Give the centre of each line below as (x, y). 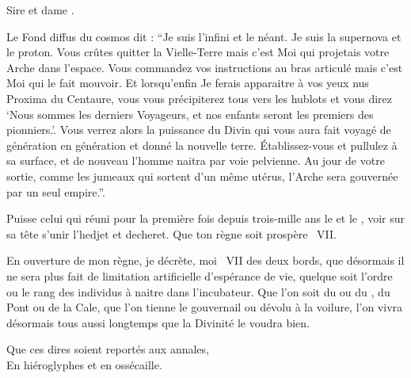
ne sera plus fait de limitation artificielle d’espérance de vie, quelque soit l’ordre (200, 275)
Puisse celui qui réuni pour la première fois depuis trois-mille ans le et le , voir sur (206, 218)
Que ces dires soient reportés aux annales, (108, 349)
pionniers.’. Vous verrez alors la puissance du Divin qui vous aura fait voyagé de (199, 130)
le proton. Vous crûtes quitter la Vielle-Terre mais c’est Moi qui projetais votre (198, 52)
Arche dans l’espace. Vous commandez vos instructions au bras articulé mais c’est (205, 67)
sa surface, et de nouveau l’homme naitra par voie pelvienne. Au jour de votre (196, 160)
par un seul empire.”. (56, 191)
